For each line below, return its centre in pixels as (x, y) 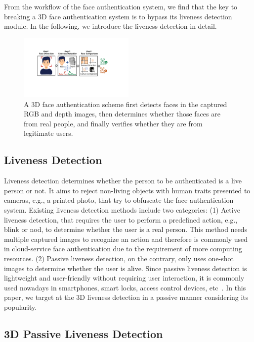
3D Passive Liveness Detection (84, 333)
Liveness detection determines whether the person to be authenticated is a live (123, 181)
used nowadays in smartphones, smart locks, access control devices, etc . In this (125, 287)
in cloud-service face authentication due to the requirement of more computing (123, 249)
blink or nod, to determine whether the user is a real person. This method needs (126, 229)
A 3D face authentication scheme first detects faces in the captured (126, 104)
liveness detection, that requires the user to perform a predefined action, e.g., (121, 219)
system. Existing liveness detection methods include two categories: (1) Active (122, 209)
